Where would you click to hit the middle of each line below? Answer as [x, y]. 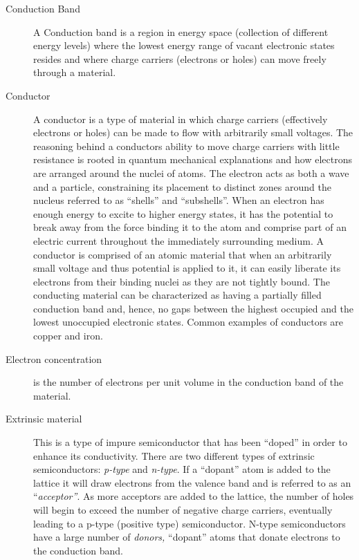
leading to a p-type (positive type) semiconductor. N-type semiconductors [190, 523]
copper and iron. [68, 336]
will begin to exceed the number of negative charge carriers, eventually [183, 510]
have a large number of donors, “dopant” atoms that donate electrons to [187, 537]
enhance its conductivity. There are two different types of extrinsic [174, 455]
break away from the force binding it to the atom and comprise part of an [190, 227]
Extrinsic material [44, 419]
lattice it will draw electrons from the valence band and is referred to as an [192, 482]
